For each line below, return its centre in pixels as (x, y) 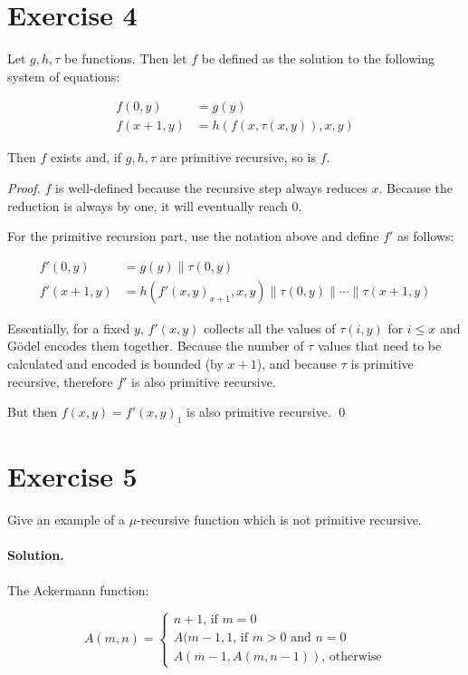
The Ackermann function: (78, 589)
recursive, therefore (60, 381)
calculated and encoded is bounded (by (115, 363)
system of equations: (64, 76)
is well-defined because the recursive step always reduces (211, 187)
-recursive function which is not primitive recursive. (279, 520)
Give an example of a (66, 520)
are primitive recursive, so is (238, 157)
